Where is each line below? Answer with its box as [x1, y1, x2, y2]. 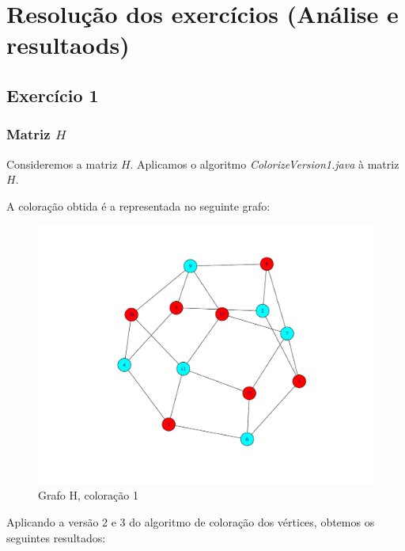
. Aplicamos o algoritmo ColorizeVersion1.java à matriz [130, 155, 399, 172]
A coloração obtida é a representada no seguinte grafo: [6, 197, 271, 214]
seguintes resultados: [6, 529, 106, 545]
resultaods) [6, 28, 130, 61]
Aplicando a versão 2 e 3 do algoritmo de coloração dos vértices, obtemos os [6, 514, 375, 530]
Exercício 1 [6, 82, 99, 107]
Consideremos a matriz [6, 155, 118, 172]
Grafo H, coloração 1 [38, 487, 138, 503]
